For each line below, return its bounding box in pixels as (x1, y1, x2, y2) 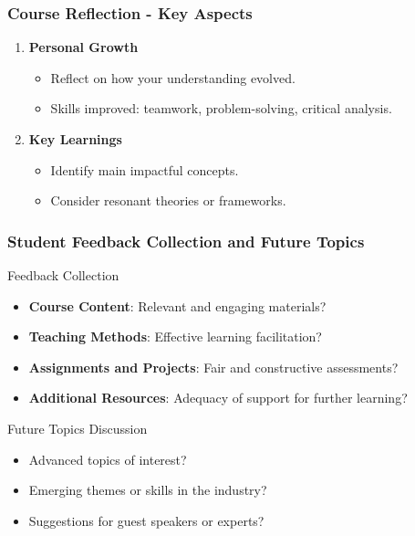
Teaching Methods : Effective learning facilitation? (28, 327, 322, 346)
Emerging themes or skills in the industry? (28, 480, 267, 499)
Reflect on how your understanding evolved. (50, 68, 296, 87)
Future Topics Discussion (7, 418, 148, 437)
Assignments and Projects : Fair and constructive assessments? (28, 357, 399, 376)
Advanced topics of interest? (28, 449, 187, 468)
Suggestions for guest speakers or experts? (28, 510, 265, 530)
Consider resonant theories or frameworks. (50, 191, 286, 210)
